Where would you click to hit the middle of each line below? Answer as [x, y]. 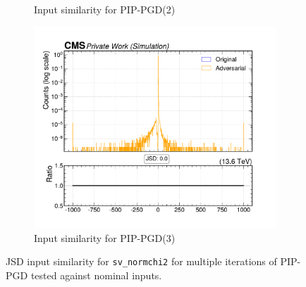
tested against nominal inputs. [96, 275]
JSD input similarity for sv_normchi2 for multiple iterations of [141, 261]
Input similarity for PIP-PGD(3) [105, 237]
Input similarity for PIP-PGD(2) [105, 9]
